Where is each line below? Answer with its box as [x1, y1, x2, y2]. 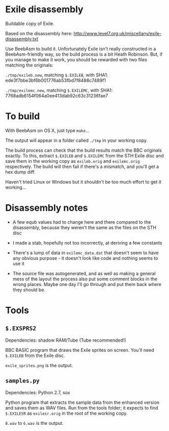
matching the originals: [5, 62, 53, 68]
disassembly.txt [5, 36, 38, 42]
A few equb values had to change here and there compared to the [12, 219, 151, 225]
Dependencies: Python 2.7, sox [5, 389, 70, 395]
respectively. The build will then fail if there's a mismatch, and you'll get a [5, 163, 159, 170]
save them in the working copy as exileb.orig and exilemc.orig [5, 158, 140, 164]
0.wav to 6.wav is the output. [5, 420, 64, 426]
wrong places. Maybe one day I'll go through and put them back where [12, 281, 162, 287]
